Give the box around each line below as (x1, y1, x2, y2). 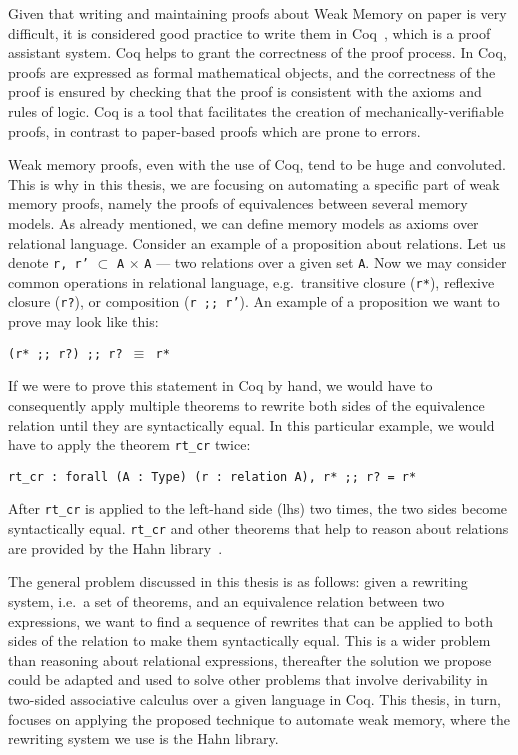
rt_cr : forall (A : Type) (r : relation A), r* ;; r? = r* (8, 469, 417, 484)
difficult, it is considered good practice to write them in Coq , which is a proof (8, 22, 491, 43)
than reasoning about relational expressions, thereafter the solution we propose (8, 649, 492, 670)
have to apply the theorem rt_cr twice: (8, 434, 251, 455)
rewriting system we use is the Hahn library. (8, 728, 279, 749)
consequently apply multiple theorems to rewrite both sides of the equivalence (8, 394, 485, 415)
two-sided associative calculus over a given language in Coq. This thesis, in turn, (8, 688, 501, 709)
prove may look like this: (8, 311, 159, 332)
